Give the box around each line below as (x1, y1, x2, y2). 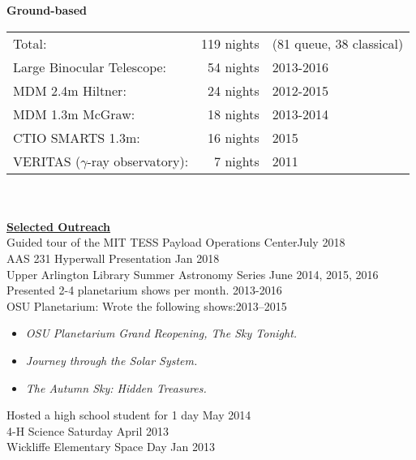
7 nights (214, 151, 259, 170)
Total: (13, 33, 47, 53)
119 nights (201, 33, 259, 53)
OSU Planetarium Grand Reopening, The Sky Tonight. (25, 325, 298, 342)
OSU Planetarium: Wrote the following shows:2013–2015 (6, 297, 287, 314)
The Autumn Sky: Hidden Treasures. (25, 379, 207, 396)
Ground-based (6, 2, 87, 18)
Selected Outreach (6, 217, 111, 234)
